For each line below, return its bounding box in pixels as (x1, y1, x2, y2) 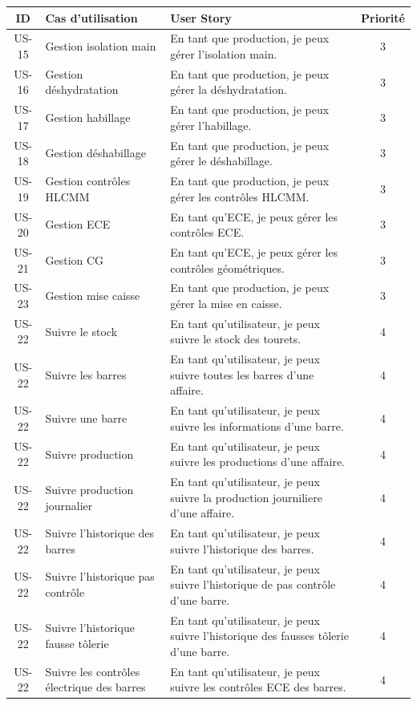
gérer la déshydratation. (170, 81, 287, 98)
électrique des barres (45, 679, 146, 695)
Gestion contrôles (45, 172, 131, 189)
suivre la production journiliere (170, 488, 322, 505)
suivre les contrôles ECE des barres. (170, 679, 346, 695)
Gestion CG (45, 251, 104, 268)
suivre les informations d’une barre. (170, 417, 344, 434)
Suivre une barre (45, 410, 128, 427)
